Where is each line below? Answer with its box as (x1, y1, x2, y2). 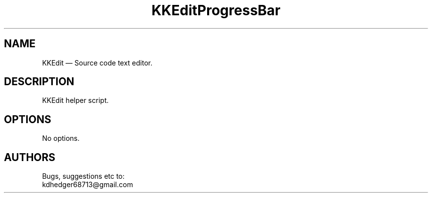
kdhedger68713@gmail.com (42, 180, 133, 189)
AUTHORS (4, 151, 56, 164)
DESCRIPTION (4, 75, 74, 88)
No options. (42, 134, 80, 143)
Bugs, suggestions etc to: (42, 172, 125, 181)
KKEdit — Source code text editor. (42, 58, 153, 67)
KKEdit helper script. (42, 96, 109, 105)
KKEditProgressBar (151, 2, 281, 19)
